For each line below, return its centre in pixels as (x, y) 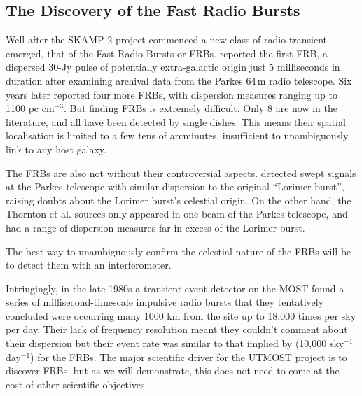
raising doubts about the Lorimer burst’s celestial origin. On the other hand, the (179, 200)
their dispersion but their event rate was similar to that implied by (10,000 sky (175, 343)
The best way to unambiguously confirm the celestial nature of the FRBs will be (179, 251)
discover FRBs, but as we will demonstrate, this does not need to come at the (173, 370)
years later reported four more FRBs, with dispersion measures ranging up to (172, 94)
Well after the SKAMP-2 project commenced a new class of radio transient (167, 40)
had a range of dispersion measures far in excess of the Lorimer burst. (155, 227)
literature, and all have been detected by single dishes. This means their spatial (176, 121)
